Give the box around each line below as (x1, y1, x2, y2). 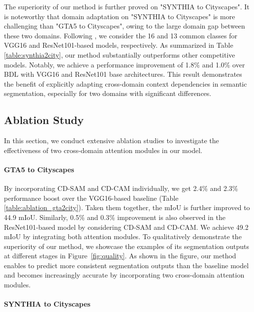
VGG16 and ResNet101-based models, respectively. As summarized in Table (4, 40, 233, 50)
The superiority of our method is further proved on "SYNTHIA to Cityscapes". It (4, 1, 250, 11)
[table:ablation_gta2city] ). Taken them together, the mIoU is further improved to (4, 202, 250, 213)
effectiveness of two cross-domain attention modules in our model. (4, 145, 202, 155)
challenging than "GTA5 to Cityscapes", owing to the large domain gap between (4, 21, 245, 31)
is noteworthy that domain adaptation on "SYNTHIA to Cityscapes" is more (4, 11, 235, 21)
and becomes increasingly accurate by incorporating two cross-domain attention (4, 270, 245, 280)
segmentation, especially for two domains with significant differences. (4, 88, 212, 98)
